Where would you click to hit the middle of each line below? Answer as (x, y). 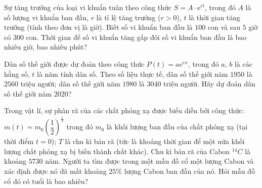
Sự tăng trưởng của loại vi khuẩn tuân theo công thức (88, 7)
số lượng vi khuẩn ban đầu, (46, 17)
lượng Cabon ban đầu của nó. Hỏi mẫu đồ (189, 171)
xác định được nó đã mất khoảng (55, 171)
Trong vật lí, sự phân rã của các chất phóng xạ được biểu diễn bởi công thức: (124, 110)
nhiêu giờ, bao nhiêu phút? (46, 47)
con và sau (224, 27)
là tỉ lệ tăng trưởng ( (128, 17)
